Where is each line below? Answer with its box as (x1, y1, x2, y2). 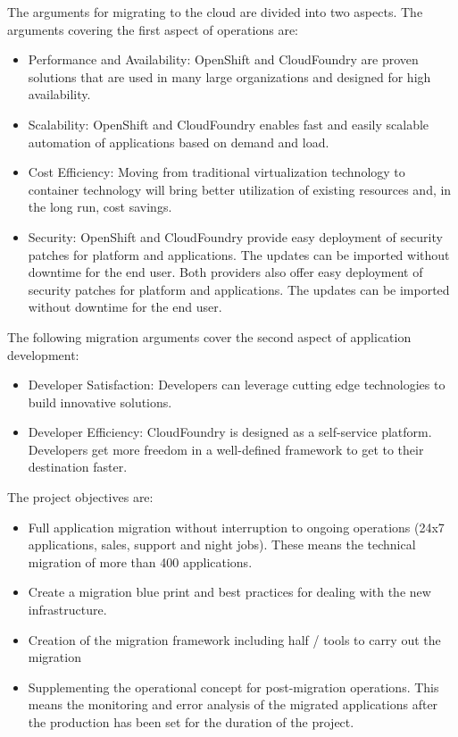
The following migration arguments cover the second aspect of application (7, 327, 412, 346)
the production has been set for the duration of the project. (28, 713, 354, 731)
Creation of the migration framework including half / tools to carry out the (28, 630, 441, 649)
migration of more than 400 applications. (28, 552, 253, 571)
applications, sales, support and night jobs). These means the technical (28, 535, 416, 554)
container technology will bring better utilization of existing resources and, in (28, 180, 452, 198)
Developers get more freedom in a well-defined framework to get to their (28, 440, 424, 458)
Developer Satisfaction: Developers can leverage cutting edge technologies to (28, 375, 446, 394)
